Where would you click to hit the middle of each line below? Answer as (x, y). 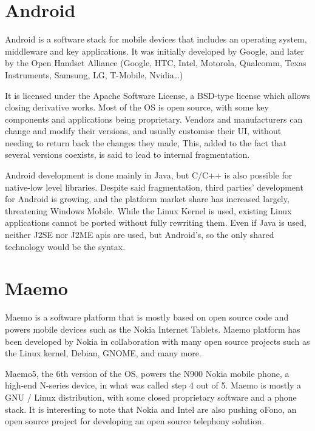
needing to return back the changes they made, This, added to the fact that (146, 142)
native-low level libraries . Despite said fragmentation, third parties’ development (154, 187)
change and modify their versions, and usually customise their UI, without (143, 131)
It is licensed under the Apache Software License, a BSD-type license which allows (158, 95)
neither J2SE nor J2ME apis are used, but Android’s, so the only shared (140, 235)
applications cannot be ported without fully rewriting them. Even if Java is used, (156, 222)
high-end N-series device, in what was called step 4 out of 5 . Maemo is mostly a (153, 385)
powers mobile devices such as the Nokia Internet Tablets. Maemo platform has (153, 329)
